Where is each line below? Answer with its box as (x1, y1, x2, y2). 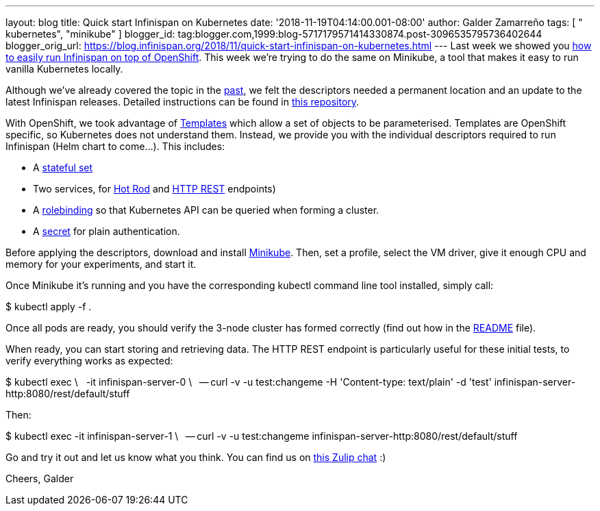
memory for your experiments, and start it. (5, 258, 197, 270)
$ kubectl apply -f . (5, 301, 92, 312)
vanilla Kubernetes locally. (5, 63, 123, 75)
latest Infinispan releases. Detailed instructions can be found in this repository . (5, 96, 360, 108)
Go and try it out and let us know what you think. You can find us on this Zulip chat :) (5, 451, 386, 463)
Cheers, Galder (5, 473, 74, 484)
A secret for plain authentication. (33, 225, 180, 237)
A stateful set (33, 162, 93, 173)
